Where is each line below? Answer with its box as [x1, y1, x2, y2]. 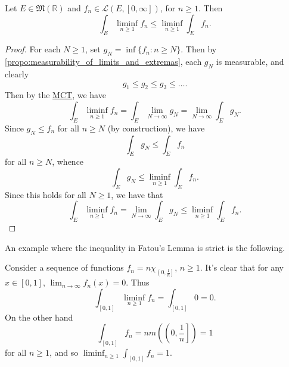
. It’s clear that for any [200, 261, 284, 274]
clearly [5, 67, 29, 80]
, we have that [111, 188, 163, 200]
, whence [52, 155, 84, 168]
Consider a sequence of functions [5, 261, 124, 274]
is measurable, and [216, 55, 284, 68]
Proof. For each [5, 43, 61, 55]
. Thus [126, 276, 150, 288]
